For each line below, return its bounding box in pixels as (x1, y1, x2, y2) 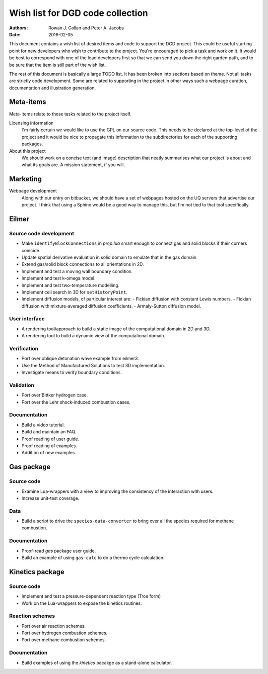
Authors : (9, 25, 28, 31)
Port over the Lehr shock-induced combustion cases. (21, 399, 131, 405)
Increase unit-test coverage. (21, 495, 79, 501)
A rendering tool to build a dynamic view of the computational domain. (21, 333, 166, 339)
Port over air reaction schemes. (21, 623, 86, 629)
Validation (9, 382, 35, 388)
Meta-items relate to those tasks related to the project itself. (9, 111, 132, 117)
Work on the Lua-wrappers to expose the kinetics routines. (21, 600, 142, 606)
